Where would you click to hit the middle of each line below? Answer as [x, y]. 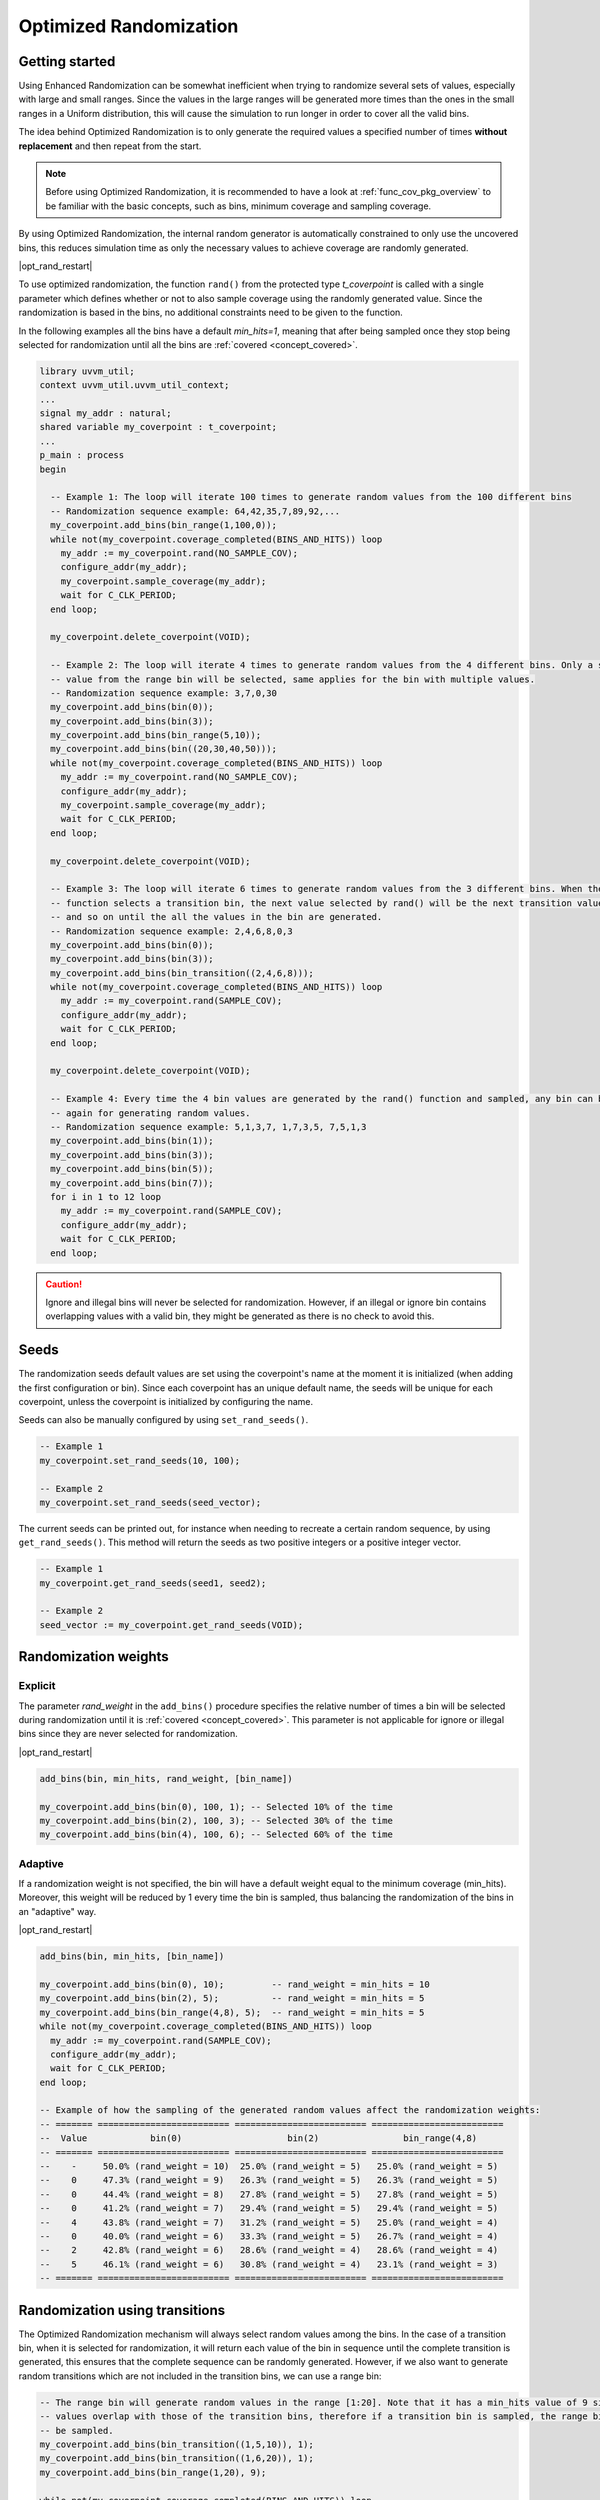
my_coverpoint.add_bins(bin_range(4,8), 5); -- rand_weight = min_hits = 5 [232, 2012]
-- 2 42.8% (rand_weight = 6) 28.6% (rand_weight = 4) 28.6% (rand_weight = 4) [269, 2250]
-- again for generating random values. [150, 1113]
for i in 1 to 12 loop [106, 1196]
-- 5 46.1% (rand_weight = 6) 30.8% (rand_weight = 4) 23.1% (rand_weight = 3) [269, 2264]
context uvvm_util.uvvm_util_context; [134, 385]
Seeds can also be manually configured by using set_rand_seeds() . [163, 1420]
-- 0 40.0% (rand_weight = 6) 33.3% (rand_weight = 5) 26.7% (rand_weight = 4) [269, 2236]
